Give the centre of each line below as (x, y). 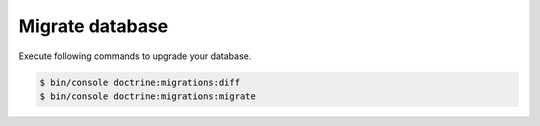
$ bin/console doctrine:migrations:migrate (148, 96)
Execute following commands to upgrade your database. (135, 56)
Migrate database (93, 26)
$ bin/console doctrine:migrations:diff (139, 82)
